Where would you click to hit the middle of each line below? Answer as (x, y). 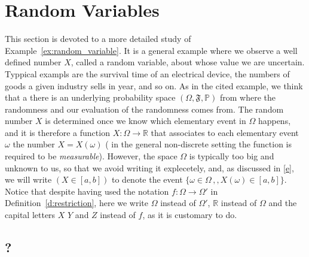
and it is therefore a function (57, 132)
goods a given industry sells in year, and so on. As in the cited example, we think (154, 85)
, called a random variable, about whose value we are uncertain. (188, 62)
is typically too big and (232, 156)
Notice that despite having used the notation (87, 191)
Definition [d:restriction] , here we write (77, 203)
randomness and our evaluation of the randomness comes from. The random (144, 109)
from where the (247, 97)
